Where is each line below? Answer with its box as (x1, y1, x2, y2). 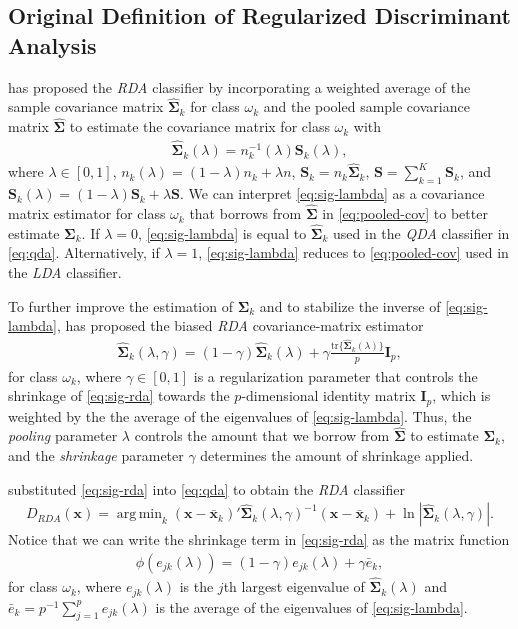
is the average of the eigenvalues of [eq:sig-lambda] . (155, 596, 468, 617)
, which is (432, 385, 491, 406)
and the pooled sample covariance (263, 96, 470, 117)
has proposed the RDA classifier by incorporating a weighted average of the (8, 76, 471, 97)
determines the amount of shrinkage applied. (200, 445, 474, 466)
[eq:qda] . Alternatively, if (8, 242, 160, 263)
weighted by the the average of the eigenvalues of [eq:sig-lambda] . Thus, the (8, 405, 472, 426)
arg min (116, 507, 162, 522)
